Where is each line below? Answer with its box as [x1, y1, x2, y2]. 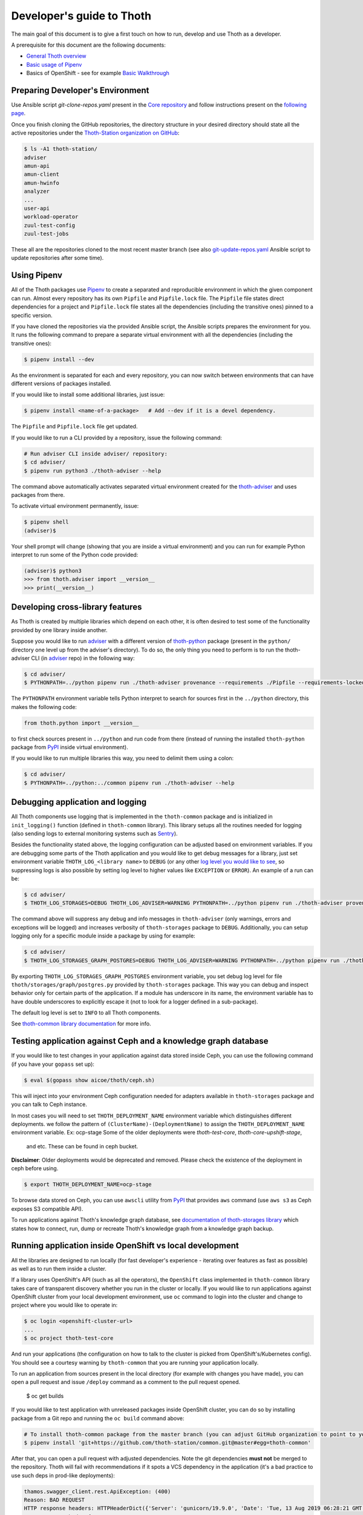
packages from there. [11, 491, 65, 498]
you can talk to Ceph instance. [11, 1100, 87, 1108]
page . [11, 110, 26, 117]
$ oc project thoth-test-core [24, 1335, 114, 1342]
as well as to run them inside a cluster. [11, 1265, 107, 1272]
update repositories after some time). [11, 255, 104, 262]
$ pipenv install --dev [24, 356, 95, 363]
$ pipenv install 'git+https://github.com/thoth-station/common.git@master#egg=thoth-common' [24, 1439, 312, 1446]
